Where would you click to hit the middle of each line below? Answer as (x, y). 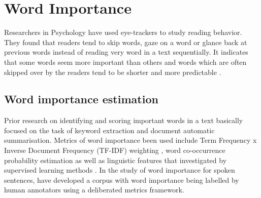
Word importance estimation (81, 99)
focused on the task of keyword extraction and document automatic (109, 130)
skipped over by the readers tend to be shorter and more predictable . (113, 72)
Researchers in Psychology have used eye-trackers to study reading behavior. (123, 32)
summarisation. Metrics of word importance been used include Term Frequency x (130, 140)
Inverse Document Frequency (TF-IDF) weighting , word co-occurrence (115, 150)
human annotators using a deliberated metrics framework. (94, 190)
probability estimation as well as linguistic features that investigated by (116, 160)
